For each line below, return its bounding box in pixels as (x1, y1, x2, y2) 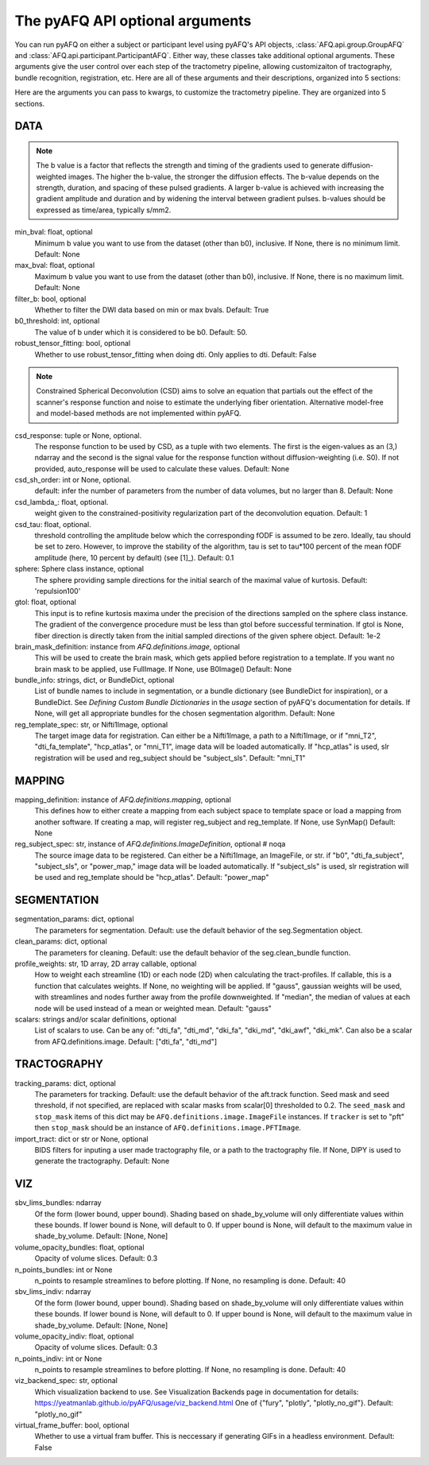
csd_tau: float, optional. (14, 519, 91, 529)
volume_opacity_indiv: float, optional (14, 1331, 134, 1341)
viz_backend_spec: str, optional (14, 1376, 118, 1386)
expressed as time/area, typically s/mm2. (36, 205, 172, 215)
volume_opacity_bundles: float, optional (14, 1242, 145, 1252)
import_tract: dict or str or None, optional (14, 1134, 149, 1144)
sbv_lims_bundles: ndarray (14, 1198, 102, 1207)
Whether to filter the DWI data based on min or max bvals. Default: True (34, 304, 269, 314)
